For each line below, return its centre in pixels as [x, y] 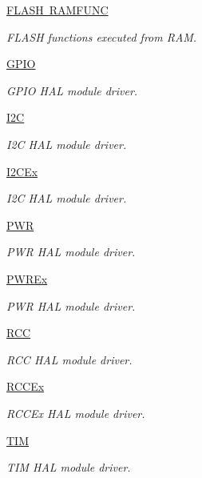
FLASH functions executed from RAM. [102, 36]
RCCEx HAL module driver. [76, 413]
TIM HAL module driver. [69, 467]
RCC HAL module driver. [69, 359]
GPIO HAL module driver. [72, 90]
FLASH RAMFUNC [57, 10]
